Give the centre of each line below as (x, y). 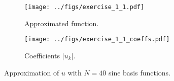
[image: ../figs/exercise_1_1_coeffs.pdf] (97, 39)
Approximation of (32, 72)
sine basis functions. (140, 72)
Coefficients (42, 55)
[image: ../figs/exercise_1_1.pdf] (84, 7)
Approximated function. (62, 23)
